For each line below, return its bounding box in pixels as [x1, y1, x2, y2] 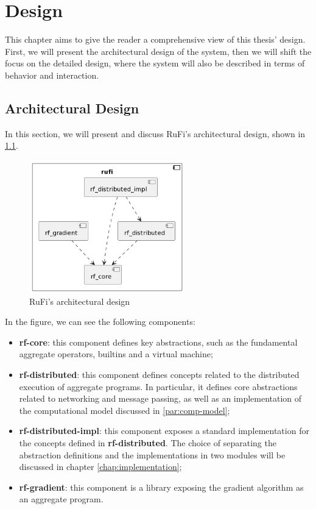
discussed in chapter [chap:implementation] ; [19, 460, 182, 473]
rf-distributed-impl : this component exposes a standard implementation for [19, 424, 309, 437]
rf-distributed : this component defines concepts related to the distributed [19, 368, 300, 381]
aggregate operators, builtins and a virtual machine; [19, 347, 213, 360]
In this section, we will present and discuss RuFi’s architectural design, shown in [5, 127, 306, 140]
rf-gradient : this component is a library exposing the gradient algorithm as [19, 480, 304, 493]
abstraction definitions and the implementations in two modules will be [19, 448, 286, 461]
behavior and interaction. [5, 68, 99, 81]
